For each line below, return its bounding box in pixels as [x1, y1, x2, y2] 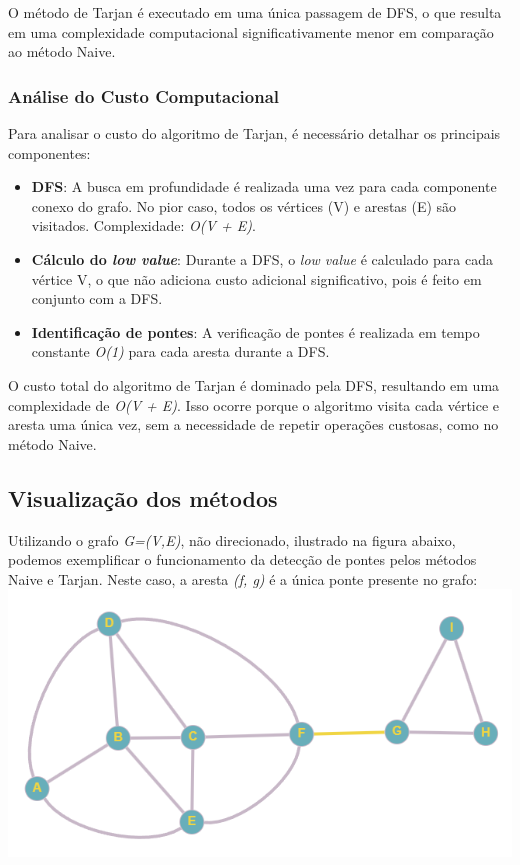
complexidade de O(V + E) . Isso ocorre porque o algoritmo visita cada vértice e [8, 394, 500, 415]
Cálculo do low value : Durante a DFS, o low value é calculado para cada [31, 248, 493, 269]
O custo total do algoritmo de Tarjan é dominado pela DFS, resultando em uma [8, 374, 500, 395]
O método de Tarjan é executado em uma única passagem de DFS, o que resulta [8, 2, 502, 22]
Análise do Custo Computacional [8, 83, 279, 108]
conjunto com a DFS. [31, 288, 163, 309]
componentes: [8, 142, 91, 163]
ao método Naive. [8, 41, 116, 62]
